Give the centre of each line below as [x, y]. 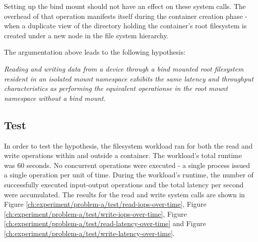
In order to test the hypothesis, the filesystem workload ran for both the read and [129, 145]
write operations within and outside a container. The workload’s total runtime [123, 155]
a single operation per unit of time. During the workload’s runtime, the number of [129, 175]
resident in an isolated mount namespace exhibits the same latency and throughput [129, 78]
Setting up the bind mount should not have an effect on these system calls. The [125, 6]
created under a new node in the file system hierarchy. [86, 35]
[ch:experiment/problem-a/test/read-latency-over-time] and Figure [105, 223]
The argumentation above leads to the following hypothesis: [95, 52]
